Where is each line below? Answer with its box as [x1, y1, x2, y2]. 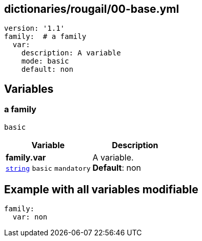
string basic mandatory [6, 164, 91, 172]
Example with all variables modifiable [4, 183, 198, 196]
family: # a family [4, 32, 87, 41]
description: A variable [21, 49, 121, 57]
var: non [12, 213, 48, 222]
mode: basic [21, 57, 69, 66]
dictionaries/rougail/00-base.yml [4, 3, 179, 15]
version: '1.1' [4, 24, 65, 33]
